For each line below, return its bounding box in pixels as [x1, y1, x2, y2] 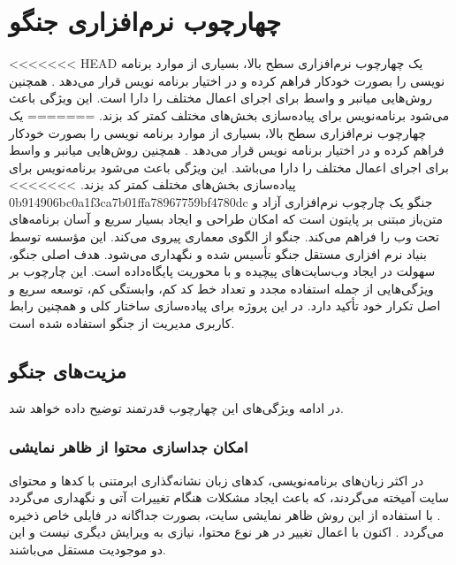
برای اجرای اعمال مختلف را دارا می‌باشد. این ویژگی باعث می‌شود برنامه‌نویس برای [9, 157, 449, 176]
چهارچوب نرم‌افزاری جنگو [9, 3, 281, 39]
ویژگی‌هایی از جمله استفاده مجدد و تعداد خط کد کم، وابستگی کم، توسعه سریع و [9, 279, 434, 297]
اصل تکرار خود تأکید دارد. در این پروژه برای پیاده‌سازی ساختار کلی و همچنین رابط [9, 296, 441, 315]
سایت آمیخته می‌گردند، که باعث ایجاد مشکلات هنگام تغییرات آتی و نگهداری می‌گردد [9, 488, 449, 507]
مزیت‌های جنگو [9, 357, 127, 385]
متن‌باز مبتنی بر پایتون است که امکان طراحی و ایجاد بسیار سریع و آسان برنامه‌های [9, 210, 443, 228]
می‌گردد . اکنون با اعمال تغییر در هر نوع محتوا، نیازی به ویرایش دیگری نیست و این [9, 523, 445, 541]
